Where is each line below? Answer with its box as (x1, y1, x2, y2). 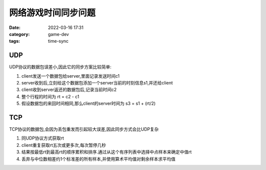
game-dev (48, 31, 69, 37)
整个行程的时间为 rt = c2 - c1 (21, 93, 80, 99)
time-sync (48, 38, 69, 44)
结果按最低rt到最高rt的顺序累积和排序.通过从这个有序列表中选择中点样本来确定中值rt (21, 149, 192, 155)
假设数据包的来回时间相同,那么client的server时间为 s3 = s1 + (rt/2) (21, 101, 156, 107)
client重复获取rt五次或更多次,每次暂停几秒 (21, 142, 106, 148)
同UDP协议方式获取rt (21, 135, 64, 141)
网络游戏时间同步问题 (9, 7, 96, 18)
